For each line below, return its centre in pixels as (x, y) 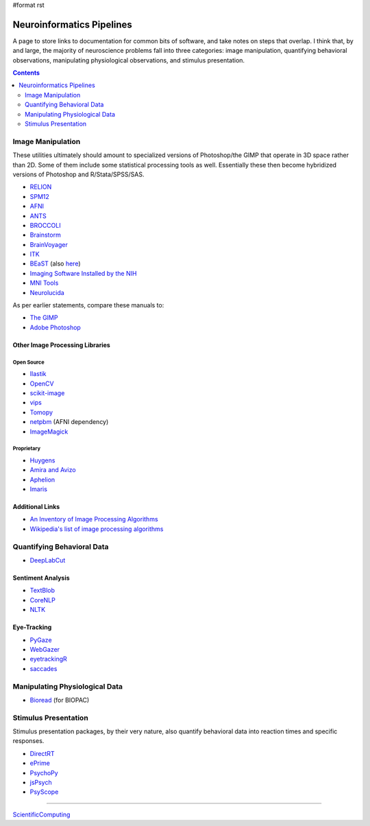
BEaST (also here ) (56, 263)
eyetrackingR (49, 659)
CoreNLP (43, 600)
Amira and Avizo (53, 470)
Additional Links (36, 507)
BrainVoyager (49, 244)
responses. (28, 741)
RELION (41, 187)
